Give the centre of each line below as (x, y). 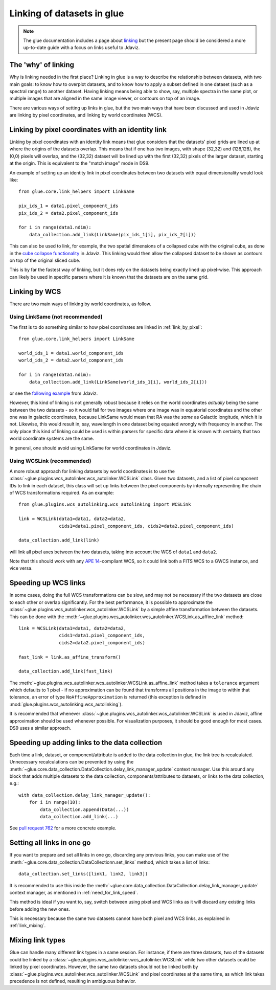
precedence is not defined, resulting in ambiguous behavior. (73, 981)
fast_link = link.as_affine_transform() (70, 657)
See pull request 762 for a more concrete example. (63, 828)
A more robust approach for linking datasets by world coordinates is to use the (92, 471)
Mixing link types (38, 940)
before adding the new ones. (40, 909)
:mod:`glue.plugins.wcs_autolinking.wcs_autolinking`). (66, 704)
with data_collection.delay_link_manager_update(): (85, 795)
